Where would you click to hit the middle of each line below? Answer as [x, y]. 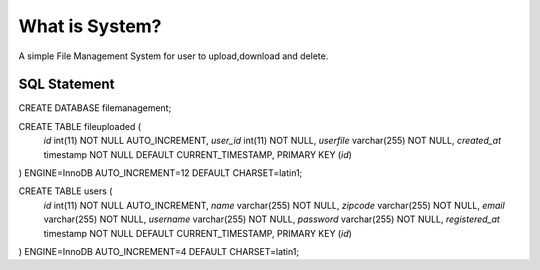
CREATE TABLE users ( [65, 191]
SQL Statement [66, 84]
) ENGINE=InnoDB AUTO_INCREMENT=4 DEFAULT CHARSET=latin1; [159, 251]
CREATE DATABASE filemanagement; [95, 108]
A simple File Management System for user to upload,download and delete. [173, 56]
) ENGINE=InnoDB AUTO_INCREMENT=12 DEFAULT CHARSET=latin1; [160, 173]
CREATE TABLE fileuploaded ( [80, 126]
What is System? [90, 26]
